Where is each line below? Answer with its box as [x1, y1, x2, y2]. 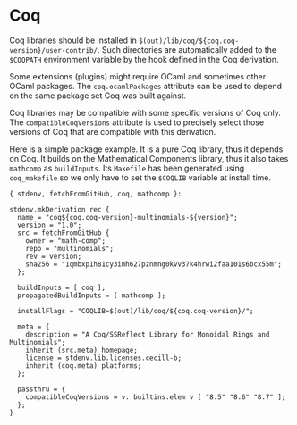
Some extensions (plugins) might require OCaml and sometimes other [9, 71, 267, 81]
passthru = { [17, 385, 66, 394]
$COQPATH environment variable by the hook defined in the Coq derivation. [9, 54, 279, 64]
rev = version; [25, 252, 82, 261]
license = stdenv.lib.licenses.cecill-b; [25, 354, 182, 362]
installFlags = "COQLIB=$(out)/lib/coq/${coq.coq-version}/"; [17, 306, 254, 315]
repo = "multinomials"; [25, 244, 115, 253]
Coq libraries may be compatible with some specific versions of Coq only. [9, 107, 282, 118]
